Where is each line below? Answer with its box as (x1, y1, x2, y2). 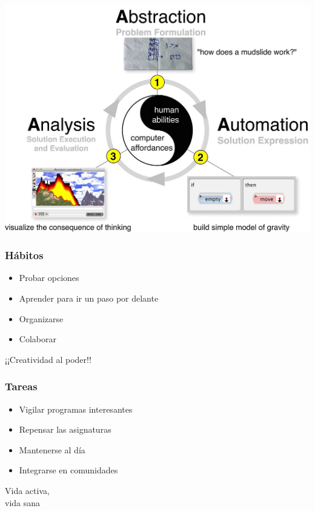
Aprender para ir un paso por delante (19, 291, 159, 304)
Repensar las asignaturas (19, 423, 111, 436)
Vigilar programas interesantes (19, 402, 133, 415)
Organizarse (19, 312, 64, 325)
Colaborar (19, 333, 56, 345)
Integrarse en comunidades (19, 464, 118, 476)
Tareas (5, 379, 38, 394)
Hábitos (5, 248, 44, 263)
